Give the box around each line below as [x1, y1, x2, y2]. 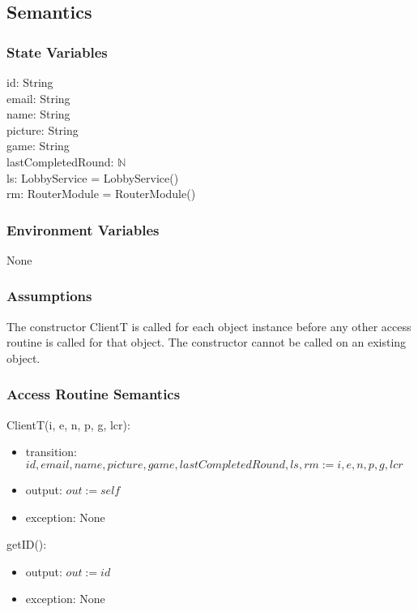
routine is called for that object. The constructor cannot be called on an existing [6, 334, 407, 351]
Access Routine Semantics [6, 384, 181, 404]
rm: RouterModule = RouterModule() [6, 185, 196, 202]
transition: [25, 443, 77, 460]
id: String [6, 74, 53, 90]
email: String [6, 89, 70, 106]
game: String [6, 137, 70, 154]
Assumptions [6, 286, 92, 306]
